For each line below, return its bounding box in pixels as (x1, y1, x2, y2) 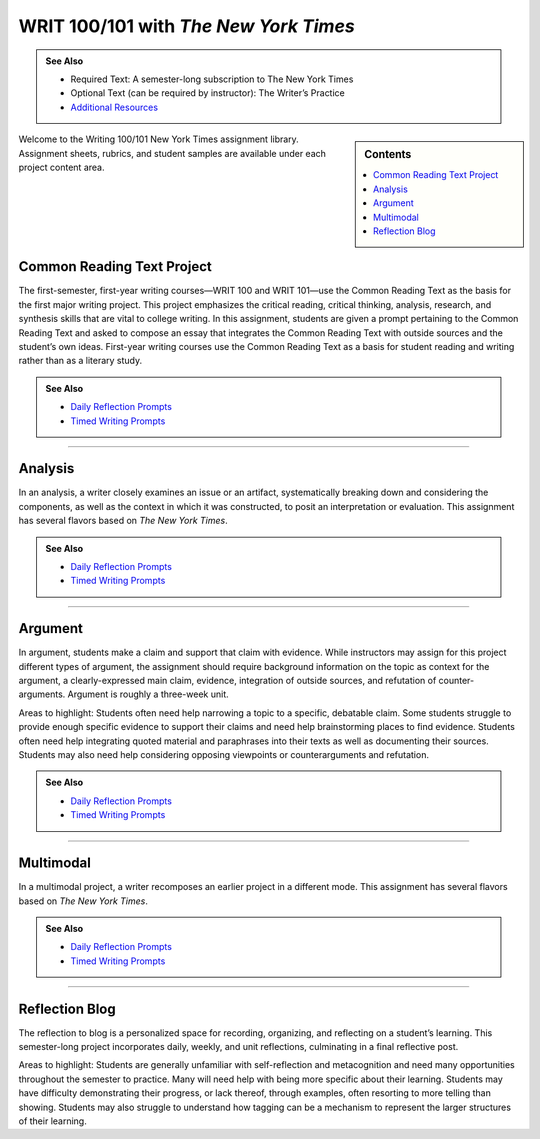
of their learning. (18, 1115, 87, 1127)
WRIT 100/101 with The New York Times (18, 15, 355, 37)
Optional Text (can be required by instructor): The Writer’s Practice (70, 87, 345, 99)
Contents (364, 148, 412, 162)
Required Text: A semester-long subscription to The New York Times (70, 73, 354, 85)
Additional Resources (70, 101, 159, 113)
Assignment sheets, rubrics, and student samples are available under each (18, 147, 327, 159)
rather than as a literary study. (18, 355, 143, 367)
